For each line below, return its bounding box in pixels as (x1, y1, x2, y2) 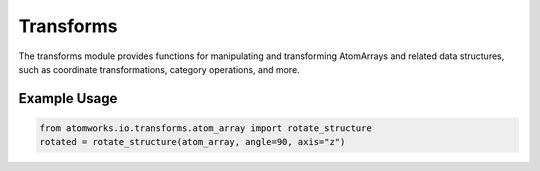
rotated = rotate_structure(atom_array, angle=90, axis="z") (39, 136, 346, 148)
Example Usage (18, 90, 118, 107)
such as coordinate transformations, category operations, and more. (18, 63, 300, 75)
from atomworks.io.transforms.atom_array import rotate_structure (39, 122, 372, 134)
